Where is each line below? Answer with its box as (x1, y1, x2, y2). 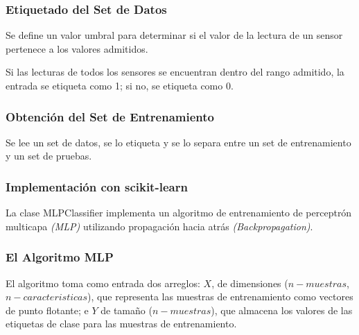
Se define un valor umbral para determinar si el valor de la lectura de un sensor (6, 28, 343, 42)
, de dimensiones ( (211, 275, 288, 290)
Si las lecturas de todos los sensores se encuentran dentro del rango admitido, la (6, 65, 344, 79)
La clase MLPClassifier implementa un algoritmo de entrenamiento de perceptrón (6, 205, 352, 220)
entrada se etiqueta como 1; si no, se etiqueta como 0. (6, 78, 234, 92)
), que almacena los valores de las (211, 302, 353, 317)
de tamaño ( (100, 302, 152, 317)
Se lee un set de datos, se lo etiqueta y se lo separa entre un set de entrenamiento (6, 135, 351, 149)
